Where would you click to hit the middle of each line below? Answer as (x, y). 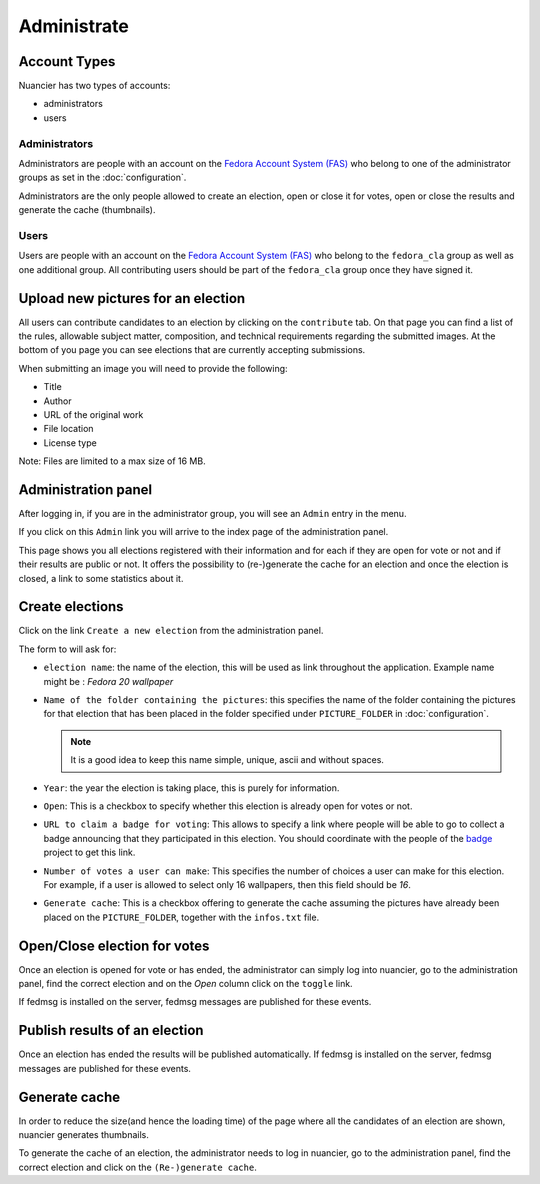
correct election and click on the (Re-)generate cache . (137, 1167)
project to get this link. (89, 852)
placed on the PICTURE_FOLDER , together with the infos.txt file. (181, 917)
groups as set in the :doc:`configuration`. (102, 177)
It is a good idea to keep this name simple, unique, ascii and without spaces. (227, 760)
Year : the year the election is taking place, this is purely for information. (191, 787)
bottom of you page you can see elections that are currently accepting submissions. (192, 350)
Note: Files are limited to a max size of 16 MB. (112, 461)
